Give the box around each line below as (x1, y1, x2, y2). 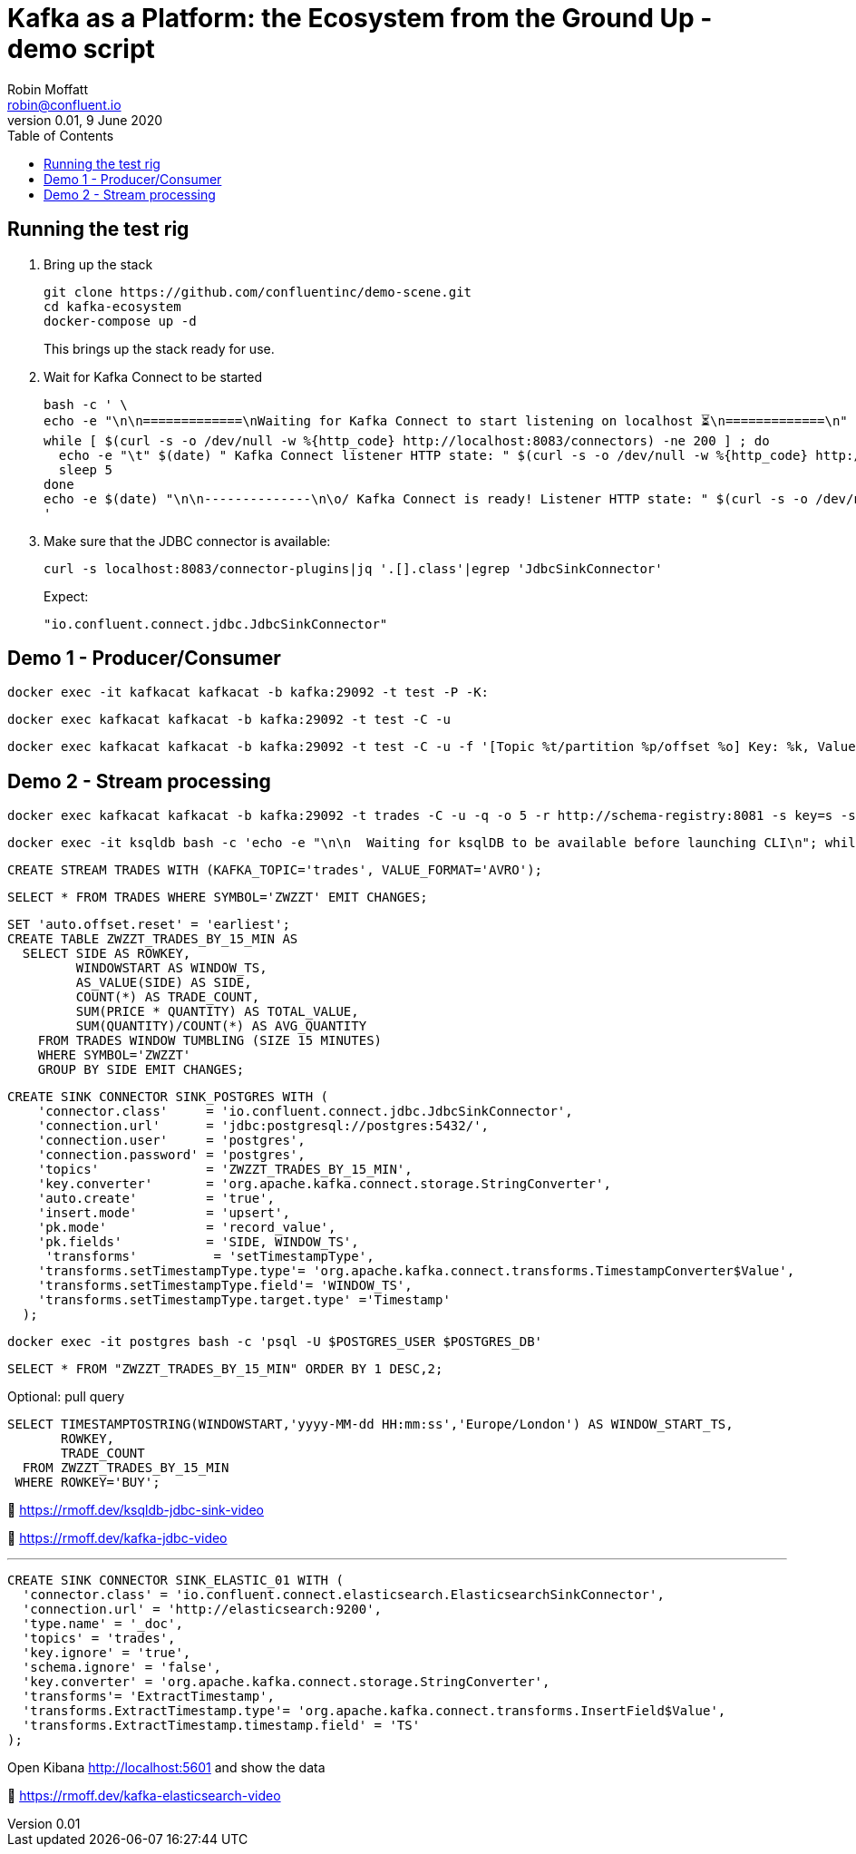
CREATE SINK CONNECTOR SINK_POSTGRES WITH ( (7, 1089, 329, 1105)
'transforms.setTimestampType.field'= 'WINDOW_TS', (37, 1278, 413, 1293)
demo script (7, 34, 155, 64)
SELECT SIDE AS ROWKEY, (22, 946, 191, 961)
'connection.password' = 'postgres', (37, 1147, 306, 1163)
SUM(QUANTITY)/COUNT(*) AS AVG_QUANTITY (75, 1019, 367, 1034)
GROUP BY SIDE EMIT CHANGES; (37, 1062, 245, 1078)
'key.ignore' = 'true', (22, 1645, 191, 1661)
